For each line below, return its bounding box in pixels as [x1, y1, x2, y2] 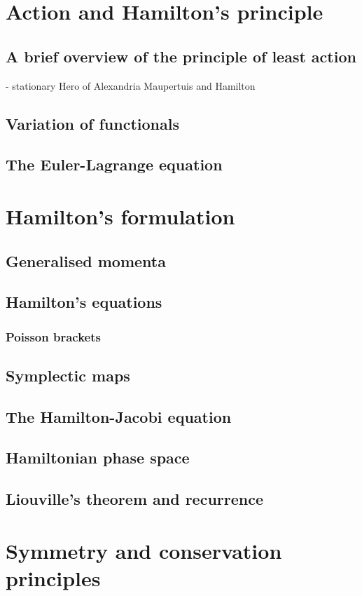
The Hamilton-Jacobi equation [6, 405, 232, 427]
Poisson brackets [6, 327, 101, 345]
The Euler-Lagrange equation [6, 154, 223, 175]
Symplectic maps [6, 364, 130, 386]
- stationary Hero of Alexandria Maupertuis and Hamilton [6, 78, 256, 93]
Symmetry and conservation [6, 536, 282, 564]
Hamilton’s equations [6, 291, 162, 313]
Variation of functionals [6, 112, 179, 134]
